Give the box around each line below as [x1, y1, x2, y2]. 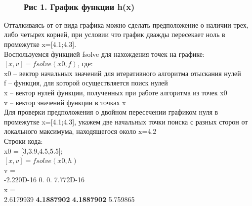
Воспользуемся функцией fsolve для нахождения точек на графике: [4, 48, 205, 59]
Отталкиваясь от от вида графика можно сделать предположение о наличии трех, [4, 19, 249, 30]
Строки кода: [4, 135, 43, 146]
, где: [77, 58, 93, 69]
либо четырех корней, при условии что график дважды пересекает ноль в [4, 29, 225, 40]
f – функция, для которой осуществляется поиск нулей [4, 78, 168, 88]
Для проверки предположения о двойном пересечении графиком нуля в [4, 107, 218, 117]
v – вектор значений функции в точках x [4, 97, 126, 107]
